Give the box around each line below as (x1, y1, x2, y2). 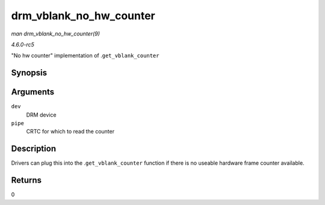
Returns (11, 175, 42, 186)
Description (11, 144, 57, 154)
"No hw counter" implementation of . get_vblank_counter (11, 52, 159, 60)
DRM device (26, 111, 57, 118)
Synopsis (11, 68, 48, 78)
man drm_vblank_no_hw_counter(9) (11, 30, 101, 37)
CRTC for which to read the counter (26, 128, 114, 135)
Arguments (11, 87, 55, 97)
